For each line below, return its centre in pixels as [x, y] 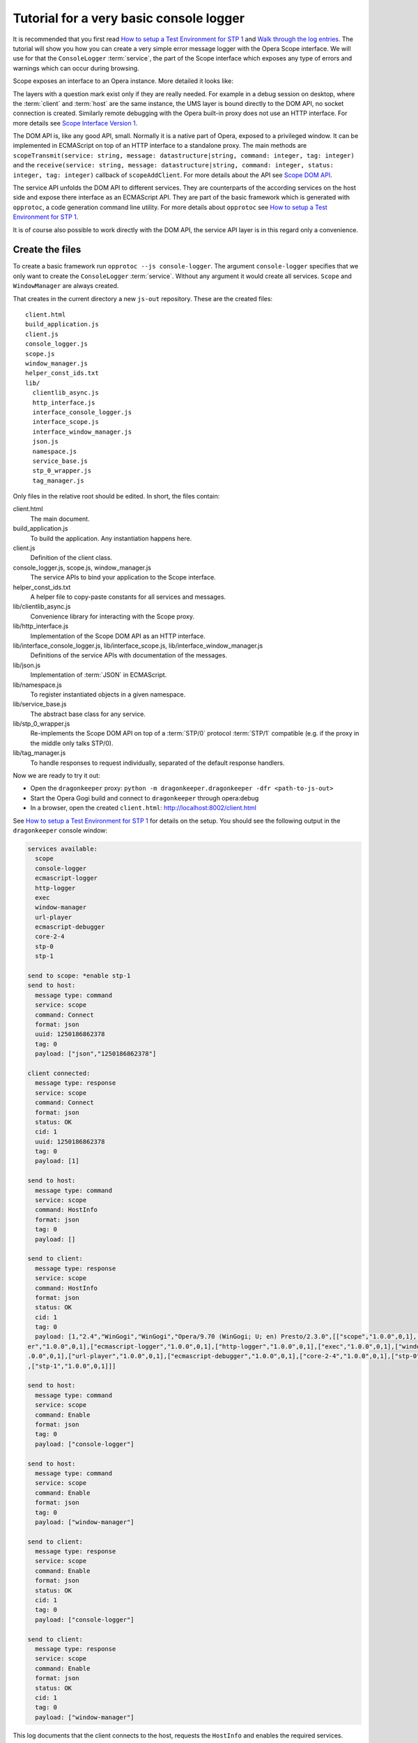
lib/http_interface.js [41, 626]
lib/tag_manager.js [39, 753]
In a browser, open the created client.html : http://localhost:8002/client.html [144, 808]
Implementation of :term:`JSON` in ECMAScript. [99, 675]
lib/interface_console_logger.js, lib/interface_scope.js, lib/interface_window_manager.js [138, 646]
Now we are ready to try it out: [56, 776]
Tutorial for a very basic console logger [129, 18]
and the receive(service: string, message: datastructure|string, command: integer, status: [173, 165]
